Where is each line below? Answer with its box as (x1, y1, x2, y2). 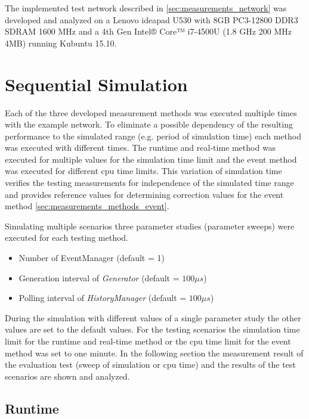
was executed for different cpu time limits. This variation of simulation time (5, 165, 282, 177)
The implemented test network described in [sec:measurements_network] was (5, 2, 287, 14)
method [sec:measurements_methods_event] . (5, 200, 169, 212)
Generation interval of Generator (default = (18, 271, 180, 284)
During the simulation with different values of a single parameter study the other (5, 311, 301, 324)
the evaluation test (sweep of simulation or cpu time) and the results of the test (5, 358, 296, 371)
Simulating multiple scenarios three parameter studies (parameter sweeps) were (5, 219, 295, 232)
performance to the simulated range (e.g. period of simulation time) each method (5, 129, 301, 142)
